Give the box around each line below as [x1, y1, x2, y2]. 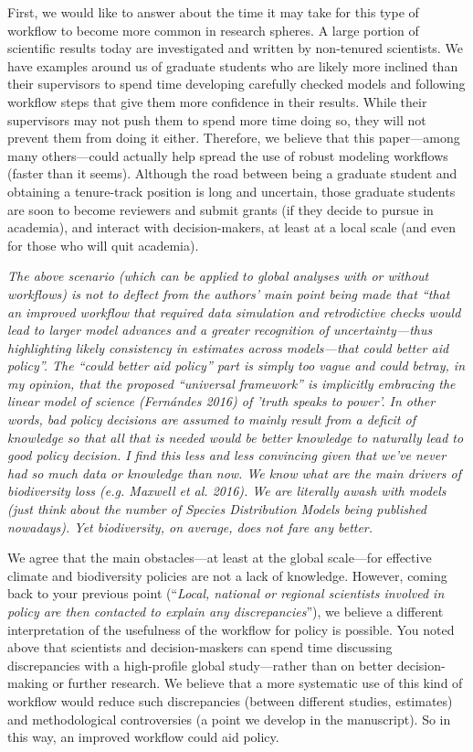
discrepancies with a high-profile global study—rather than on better [7, 655, 394, 674]
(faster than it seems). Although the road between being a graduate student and [7, 164, 457, 183]
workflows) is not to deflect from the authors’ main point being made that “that [7, 284, 450, 303]
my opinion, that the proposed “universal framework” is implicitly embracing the [7, 373, 456, 392]
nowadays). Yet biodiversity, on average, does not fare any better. [7, 517, 373, 536]
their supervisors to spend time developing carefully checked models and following [7, 74, 466, 93]
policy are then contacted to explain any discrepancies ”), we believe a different [7, 602, 444, 620]
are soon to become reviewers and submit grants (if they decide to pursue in [7, 199, 434, 219]
